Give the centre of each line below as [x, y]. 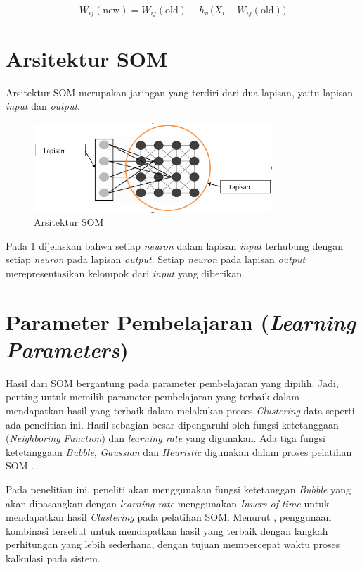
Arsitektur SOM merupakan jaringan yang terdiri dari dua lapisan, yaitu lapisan [180, 92]
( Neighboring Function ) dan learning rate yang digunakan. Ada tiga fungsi [166, 438]
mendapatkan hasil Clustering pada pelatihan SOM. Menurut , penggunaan [169, 517]
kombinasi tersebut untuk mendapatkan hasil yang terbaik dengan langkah [167, 530]
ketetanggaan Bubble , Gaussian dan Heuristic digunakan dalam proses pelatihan [179, 451]
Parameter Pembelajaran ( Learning [181, 322]
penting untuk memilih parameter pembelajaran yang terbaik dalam [153, 397]
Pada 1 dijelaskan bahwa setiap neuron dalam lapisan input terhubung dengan [175, 245]
